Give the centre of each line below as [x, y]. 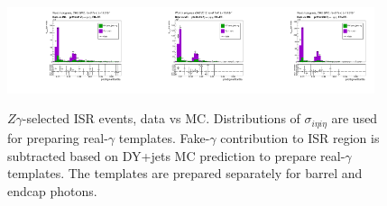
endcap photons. [52, 190]
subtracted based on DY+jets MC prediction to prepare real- [176, 155]
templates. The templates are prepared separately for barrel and [185, 173]
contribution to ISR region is [300, 137]
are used [355, 118]
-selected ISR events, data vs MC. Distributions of [161, 118]
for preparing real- [58, 137]
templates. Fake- [164, 137]
